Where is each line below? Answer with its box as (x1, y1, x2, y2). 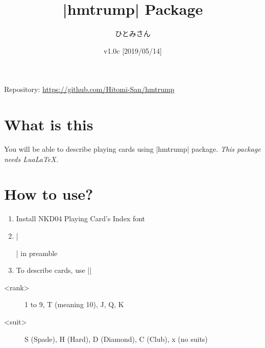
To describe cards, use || (16, 265, 92, 275)
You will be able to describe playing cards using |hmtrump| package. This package (4, 144, 261, 154)
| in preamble (16, 247, 58, 258)
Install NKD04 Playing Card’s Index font (16, 213, 146, 224)
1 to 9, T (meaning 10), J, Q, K (25, 299, 124, 310)
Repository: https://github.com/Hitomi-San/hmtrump (4, 84, 175, 95)
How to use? (4, 183, 93, 204)
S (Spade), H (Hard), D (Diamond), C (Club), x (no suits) (25, 333, 208, 344)
